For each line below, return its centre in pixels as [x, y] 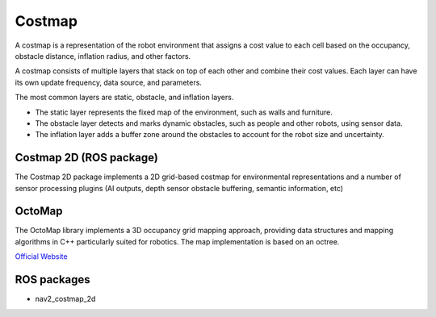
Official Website [41, 257]
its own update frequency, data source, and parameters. [108, 82]
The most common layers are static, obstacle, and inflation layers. [124, 98]
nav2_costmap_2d [65, 299]
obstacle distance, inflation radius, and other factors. [103, 56]
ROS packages [52, 279]
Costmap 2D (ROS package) [87, 158]
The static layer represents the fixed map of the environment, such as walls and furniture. [184, 112]
